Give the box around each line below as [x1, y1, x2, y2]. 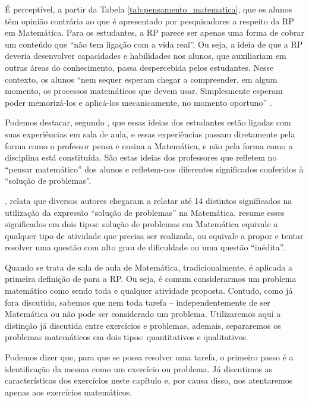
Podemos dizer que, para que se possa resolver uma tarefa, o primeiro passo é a [5, 351, 294, 363]
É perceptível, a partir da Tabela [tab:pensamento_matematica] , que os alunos [5, 3, 292, 15]
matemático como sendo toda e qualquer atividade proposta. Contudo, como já [5, 284, 293, 297]
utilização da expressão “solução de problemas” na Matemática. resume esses [5, 206, 285, 218]
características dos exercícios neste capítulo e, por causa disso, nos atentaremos [5, 374, 293, 387]
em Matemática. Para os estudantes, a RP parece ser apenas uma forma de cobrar [5, 26, 304, 39]
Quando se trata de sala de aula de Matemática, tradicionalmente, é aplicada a [5, 260, 292, 273]
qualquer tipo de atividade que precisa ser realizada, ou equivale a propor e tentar [5, 229, 304, 241]
